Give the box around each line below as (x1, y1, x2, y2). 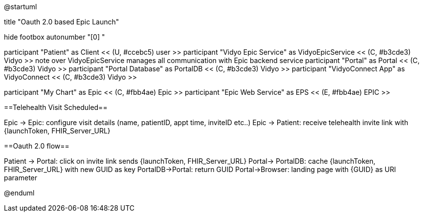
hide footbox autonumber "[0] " (4, 33, 105, 41)
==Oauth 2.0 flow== (4, 142, 69, 150)
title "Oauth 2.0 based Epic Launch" (4, 18, 119, 26)
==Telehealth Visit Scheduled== (4, 103, 108, 111)
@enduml (4, 189, 35, 197)
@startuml (4, 2, 37, 11)
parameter (4, 173, 38, 182)
